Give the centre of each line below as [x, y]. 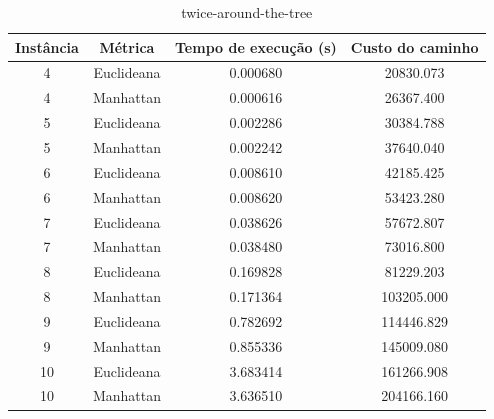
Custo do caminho [414, 46]
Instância [47, 46]
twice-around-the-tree [247, 12]
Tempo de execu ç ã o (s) [255, 46]
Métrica [127, 46]
